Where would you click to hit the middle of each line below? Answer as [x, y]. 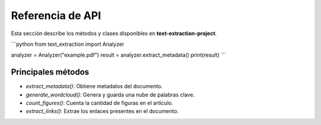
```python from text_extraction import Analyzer [68, 44]
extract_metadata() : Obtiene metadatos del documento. [94, 86]
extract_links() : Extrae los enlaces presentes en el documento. [102, 111]
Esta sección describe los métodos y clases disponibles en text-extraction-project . [114, 33]
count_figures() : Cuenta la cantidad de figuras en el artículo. [100, 103]
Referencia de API [56, 15]
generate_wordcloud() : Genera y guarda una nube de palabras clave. [110, 95]
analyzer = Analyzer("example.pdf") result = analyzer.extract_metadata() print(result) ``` [119, 55]
